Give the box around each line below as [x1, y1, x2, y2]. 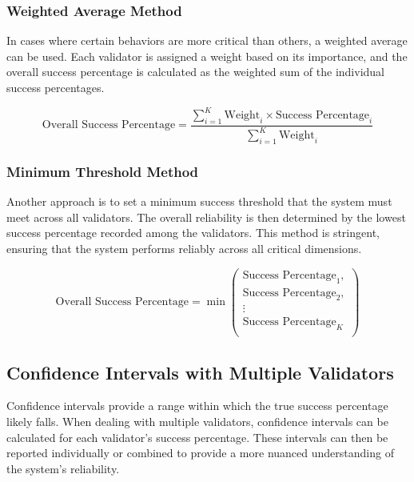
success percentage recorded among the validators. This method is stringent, [6, 224, 380, 241]
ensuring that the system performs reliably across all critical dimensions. [6, 240, 362, 257]
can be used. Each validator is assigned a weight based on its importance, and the [6, 47, 408, 64]
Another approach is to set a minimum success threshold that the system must [6, 193, 392, 210]
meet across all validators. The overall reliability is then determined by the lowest [6, 208, 406, 225]
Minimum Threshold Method [6, 161, 199, 181]
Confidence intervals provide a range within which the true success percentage [6, 397, 388, 414]
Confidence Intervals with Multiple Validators [6, 359, 394, 384]
